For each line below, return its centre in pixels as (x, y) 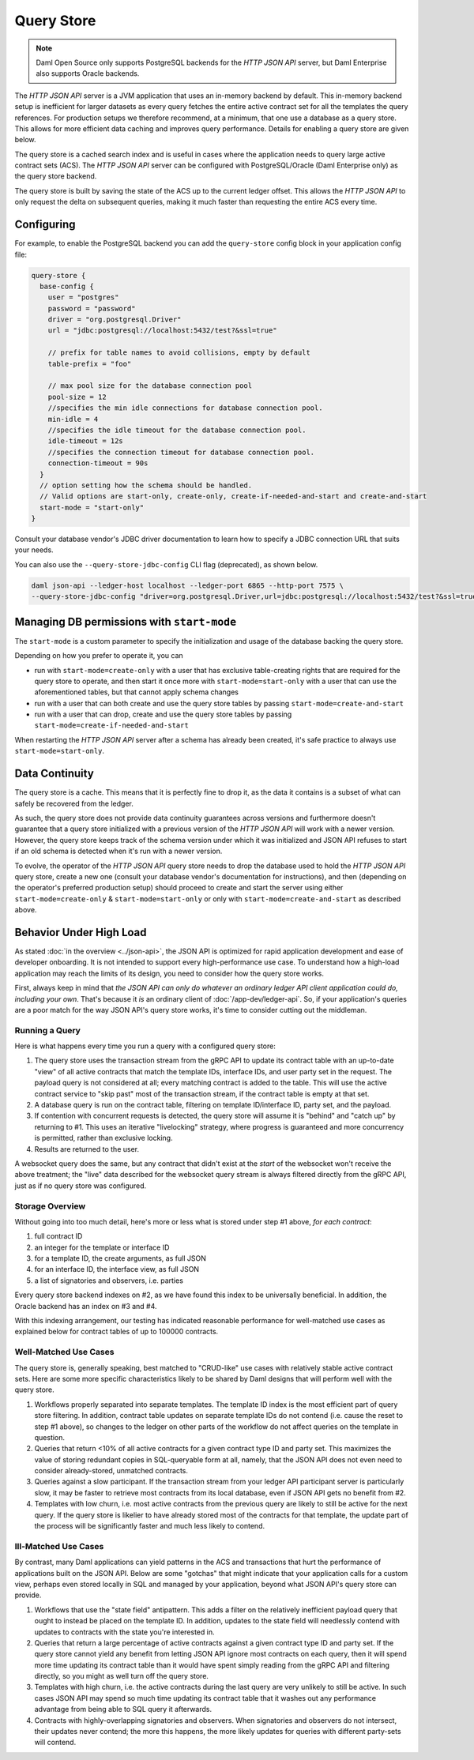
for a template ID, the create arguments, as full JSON (120, 1258)
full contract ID (58, 1236)
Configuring (45, 225)
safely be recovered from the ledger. (74, 803)
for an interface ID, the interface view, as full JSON (117, 1269)
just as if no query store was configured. (81, 1186)
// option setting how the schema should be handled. (146, 485)
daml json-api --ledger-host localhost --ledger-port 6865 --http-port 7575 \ (187, 585)
